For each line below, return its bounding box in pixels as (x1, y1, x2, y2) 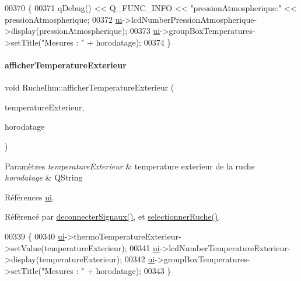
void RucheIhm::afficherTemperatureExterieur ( (5, 81, 174, 93)
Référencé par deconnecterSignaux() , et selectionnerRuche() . (5, 210, 220, 223)
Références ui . (5, 190, 54, 203)
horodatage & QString (5, 171, 83, 183)
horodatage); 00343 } (96, 264, 171, 276)
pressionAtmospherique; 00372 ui (5, 13, 123, 25)
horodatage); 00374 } (96, 36, 171, 48)
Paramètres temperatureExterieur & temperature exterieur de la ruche (5, 159, 255, 172)
